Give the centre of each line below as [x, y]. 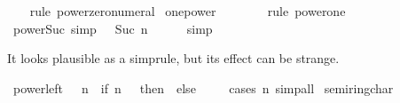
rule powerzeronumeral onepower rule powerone [188, 11]
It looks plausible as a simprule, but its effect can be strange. [173, 58]
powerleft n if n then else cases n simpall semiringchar [203, 87]
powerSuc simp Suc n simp [113, 28]
